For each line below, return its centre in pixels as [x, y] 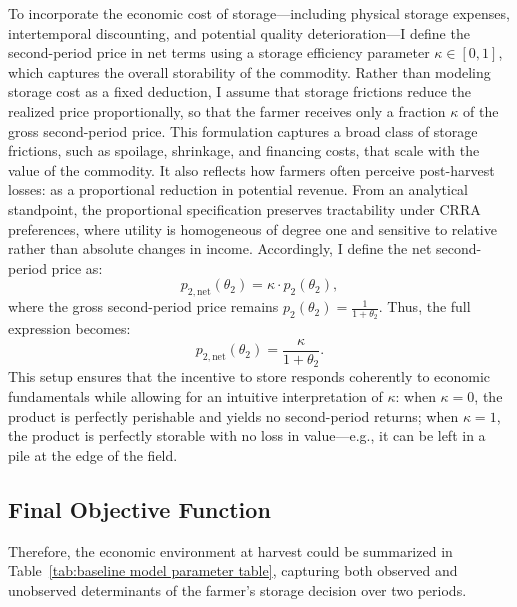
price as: [77, 267]
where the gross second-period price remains [143, 306]
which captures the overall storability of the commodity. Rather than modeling [249, 71]
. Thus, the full [424, 306]
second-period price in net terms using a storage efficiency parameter [219, 52]
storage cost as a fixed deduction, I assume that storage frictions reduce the [240, 91]
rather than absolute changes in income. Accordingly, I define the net [220, 248]
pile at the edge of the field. [93, 454]
